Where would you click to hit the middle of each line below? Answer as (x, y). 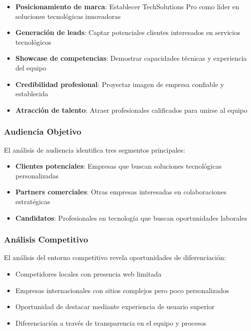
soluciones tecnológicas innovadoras (68, 16)
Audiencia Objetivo (43, 131)
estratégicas (33, 201)
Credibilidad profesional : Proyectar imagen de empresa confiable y (120, 84)
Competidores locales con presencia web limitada (88, 273)
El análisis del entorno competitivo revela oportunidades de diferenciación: (115, 257)
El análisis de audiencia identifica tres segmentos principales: (95, 149)
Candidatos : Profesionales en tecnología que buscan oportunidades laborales (131, 218)
